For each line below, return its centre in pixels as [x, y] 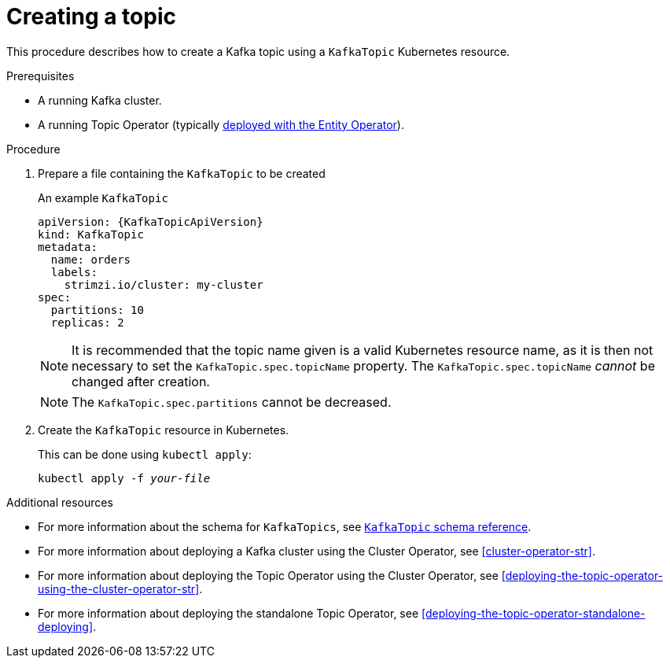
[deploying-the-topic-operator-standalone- [534, 613]
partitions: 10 [97, 310]
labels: [74, 272]
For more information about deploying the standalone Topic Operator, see [228, 613]
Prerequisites [40, 76]
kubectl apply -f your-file [124, 478]
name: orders [91, 259]
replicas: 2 [87, 322]
